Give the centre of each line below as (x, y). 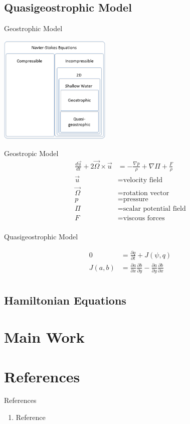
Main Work (44, 337)
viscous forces (144, 219)
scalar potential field (154, 208)
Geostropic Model (31, 153)
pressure (136, 199)
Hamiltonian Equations (65, 300)
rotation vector (146, 193)
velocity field (143, 180)
